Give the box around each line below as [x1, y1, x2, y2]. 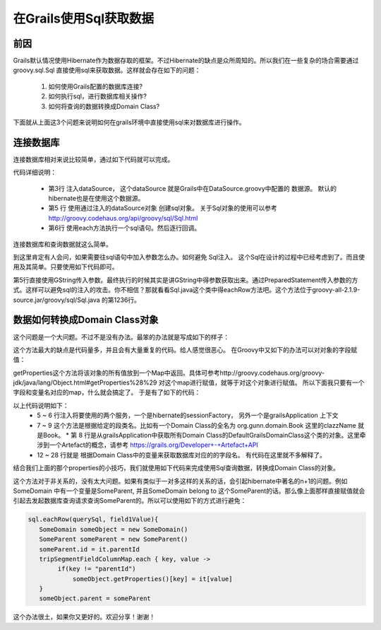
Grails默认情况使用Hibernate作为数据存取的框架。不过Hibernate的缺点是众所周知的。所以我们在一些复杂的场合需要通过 [13, 57, 359, 65]
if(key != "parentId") [57, 565, 137, 573]
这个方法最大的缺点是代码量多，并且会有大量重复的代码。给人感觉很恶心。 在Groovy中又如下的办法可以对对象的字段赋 [13, 345, 358, 354]
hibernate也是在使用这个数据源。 [48, 194, 145, 203]
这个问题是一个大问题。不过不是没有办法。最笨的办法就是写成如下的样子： [13, 332, 229, 341]
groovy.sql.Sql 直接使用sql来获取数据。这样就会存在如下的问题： [13, 66, 201, 74]
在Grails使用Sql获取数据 [13, 11, 155, 26]
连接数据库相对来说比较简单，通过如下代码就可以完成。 [13, 155, 174, 163]
